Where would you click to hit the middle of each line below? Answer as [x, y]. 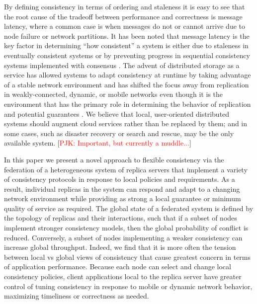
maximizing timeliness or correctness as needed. [77, 296]
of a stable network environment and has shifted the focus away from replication [127, 84]
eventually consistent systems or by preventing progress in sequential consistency [127, 55]
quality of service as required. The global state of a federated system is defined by [129, 208]
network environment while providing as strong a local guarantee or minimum [123, 198]
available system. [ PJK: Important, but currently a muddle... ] [98, 143]
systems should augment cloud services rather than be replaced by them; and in [126, 123]
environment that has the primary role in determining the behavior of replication [128, 104]
